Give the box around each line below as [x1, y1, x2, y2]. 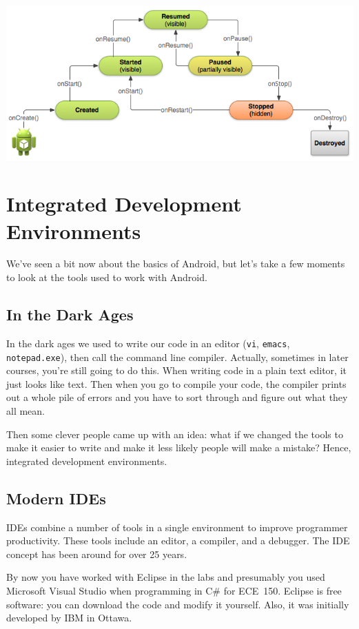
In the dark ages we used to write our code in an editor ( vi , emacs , [6, 336, 290, 350]
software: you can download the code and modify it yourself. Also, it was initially [6, 597, 349, 611]
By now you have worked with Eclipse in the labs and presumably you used [6, 570, 325, 584]
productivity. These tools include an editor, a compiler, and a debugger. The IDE [6, 533, 350, 548]
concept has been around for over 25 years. [6, 546, 187, 561]
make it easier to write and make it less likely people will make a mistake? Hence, [6, 440, 351, 455]
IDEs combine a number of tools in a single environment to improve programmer [6, 519, 348, 534]
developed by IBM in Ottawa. [6, 610, 132, 625]
